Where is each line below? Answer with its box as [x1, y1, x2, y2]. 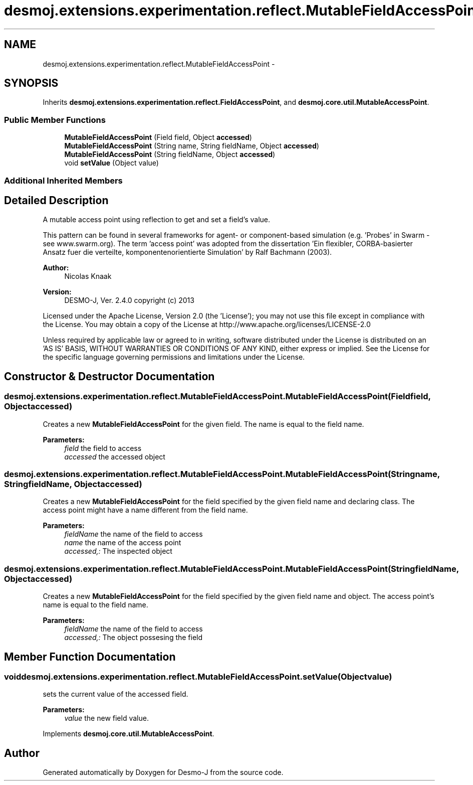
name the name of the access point [64, 538, 181, 547]
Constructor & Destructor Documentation [4, 370, 215, 383]
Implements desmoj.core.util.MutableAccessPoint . [43, 729, 214, 738]
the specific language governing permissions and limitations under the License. [43, 353, 305, 362]
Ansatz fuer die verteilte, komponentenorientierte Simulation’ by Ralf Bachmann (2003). [43, 248, 332, 257]
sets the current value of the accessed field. [43, 690, 188, 699]
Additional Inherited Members [4, 175, 123, 186]
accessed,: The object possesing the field [64, 633, 203, 642]
